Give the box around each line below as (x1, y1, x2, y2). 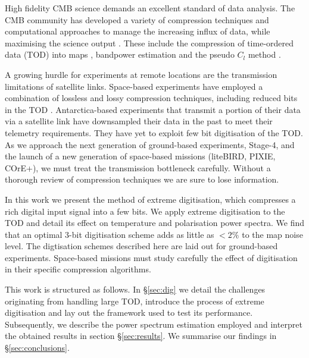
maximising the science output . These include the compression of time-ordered (5, 36, 294, 49)
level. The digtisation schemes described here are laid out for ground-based (5, 240, 278, 252)
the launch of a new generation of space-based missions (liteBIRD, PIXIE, (5, 150, 276, 162)
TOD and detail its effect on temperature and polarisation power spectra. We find (5, 216, 305, 229)
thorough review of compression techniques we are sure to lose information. (5, 173, 279, 186)
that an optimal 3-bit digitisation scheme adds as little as (5, 228, 214, 240)
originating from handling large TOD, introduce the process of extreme (5, 294, 264, 307)
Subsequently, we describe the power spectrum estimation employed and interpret (5, 318, 302, 330)
